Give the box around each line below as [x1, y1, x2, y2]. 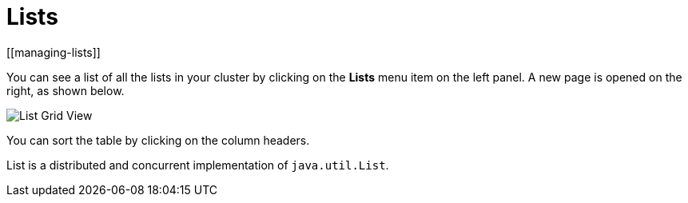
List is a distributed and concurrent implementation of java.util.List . [6, 157, 389, 172]
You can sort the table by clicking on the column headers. [6, 133, 310, 147]
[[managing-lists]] [6, 45, 101, 59]
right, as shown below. [6, 83, 125, 98]
